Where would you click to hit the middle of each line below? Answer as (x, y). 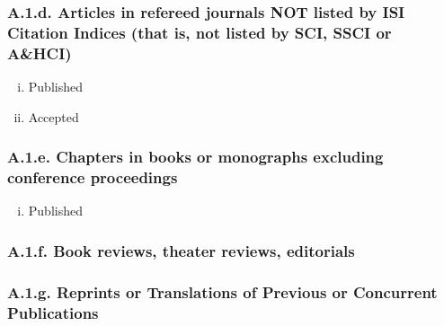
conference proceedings (93, 177)
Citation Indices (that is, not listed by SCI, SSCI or (200, 32)
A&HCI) (40, 53)
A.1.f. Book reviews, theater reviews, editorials (181, 250)
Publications (53, 312)
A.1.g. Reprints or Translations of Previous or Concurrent (222, 291)
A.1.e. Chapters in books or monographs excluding (195, 157)
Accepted (53, 116)
